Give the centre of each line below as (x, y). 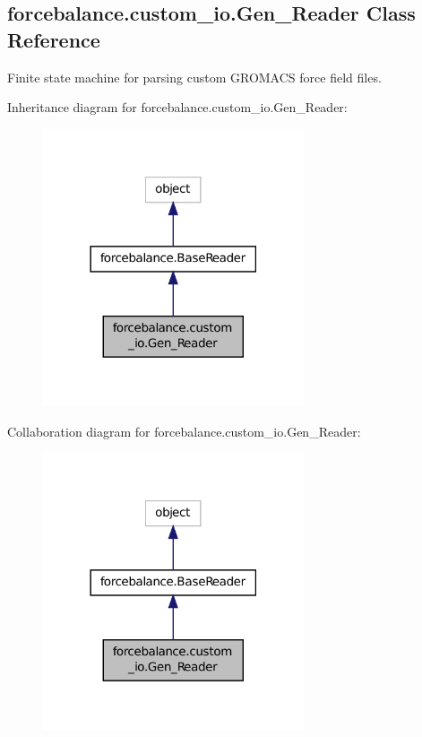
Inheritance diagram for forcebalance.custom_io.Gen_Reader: (177, 107)
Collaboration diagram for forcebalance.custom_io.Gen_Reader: (184, 431)
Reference (54, 39)
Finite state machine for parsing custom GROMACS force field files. (194, 77)
